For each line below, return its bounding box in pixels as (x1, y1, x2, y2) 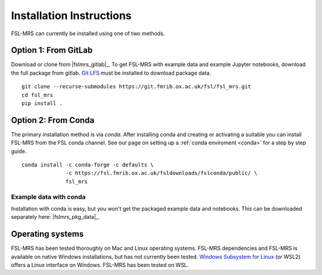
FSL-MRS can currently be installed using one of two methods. (11, 30, 165, 37)
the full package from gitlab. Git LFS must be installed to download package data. (11, 69, 211, 76)
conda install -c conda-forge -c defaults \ (21, 162, 154, 168)
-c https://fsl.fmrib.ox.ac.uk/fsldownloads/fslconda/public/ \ (66, 170, 258, 177)
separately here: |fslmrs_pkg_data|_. (11, 214, 100, 221)
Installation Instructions (11, 9, 132, 22)
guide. (11, 147, 27, 155)
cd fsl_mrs (21, 91, 54, 98)
